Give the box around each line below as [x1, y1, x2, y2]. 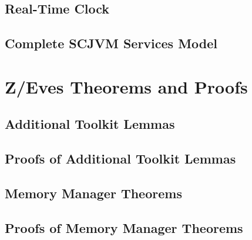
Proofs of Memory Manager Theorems [5, 218, 243, 236]
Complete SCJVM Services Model [5, 34, 218, 52]
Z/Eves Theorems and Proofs [5, 74, 248, 98]
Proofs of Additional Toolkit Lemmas [5, 149, 236, 168]
